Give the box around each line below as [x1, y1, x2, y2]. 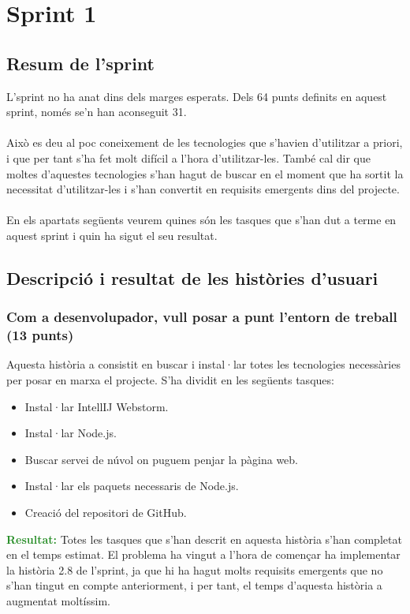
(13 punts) [6, 325, 74, 345]
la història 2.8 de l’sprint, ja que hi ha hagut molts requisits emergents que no [6, 561, 383, 578]
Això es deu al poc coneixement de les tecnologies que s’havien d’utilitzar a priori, [6, 134, 403, 151]
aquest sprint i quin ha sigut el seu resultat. [6, 227, 218, 243]
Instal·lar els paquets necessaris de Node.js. [24, 477, 239, 494]
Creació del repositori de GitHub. [24, 504, 187, 520]
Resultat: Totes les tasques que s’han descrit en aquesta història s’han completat [6, 530, 402, 547]
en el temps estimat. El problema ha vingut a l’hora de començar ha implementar [6, 546, 401, 563]
